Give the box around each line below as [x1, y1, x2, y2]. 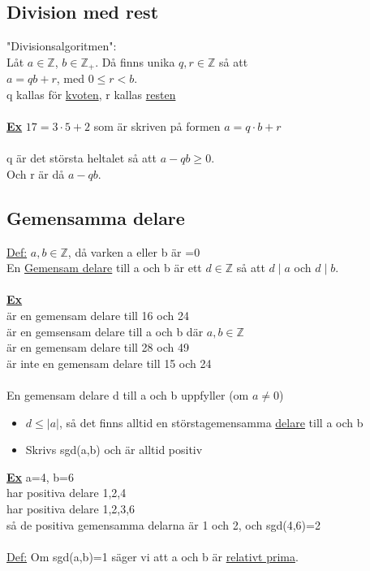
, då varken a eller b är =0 [67, 243, 200, 260]
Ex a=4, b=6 [6, 468, 74, 485]
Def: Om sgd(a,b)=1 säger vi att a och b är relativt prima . [6, 547, 299, 565]
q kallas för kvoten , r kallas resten [6, 85, 176, 102]
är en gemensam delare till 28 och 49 [6, 339, 189, 356]
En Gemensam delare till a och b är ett [6, 259, 202, 276]
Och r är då [6, 165, 65, 182]
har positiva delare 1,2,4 [6, 484, 127, 501]
